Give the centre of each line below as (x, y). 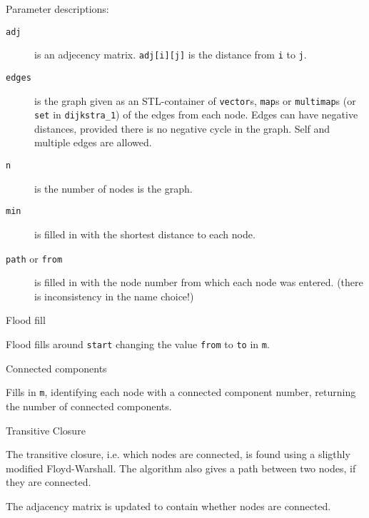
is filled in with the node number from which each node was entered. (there (199, 282)
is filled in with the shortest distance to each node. (145, 234)
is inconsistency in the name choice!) (114, 296)
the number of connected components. (89, 406)
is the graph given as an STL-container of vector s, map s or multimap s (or (195, 100)
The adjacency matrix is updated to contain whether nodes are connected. (168, 506)
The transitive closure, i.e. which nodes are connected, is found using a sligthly (178, 454)
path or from (34, 258)
